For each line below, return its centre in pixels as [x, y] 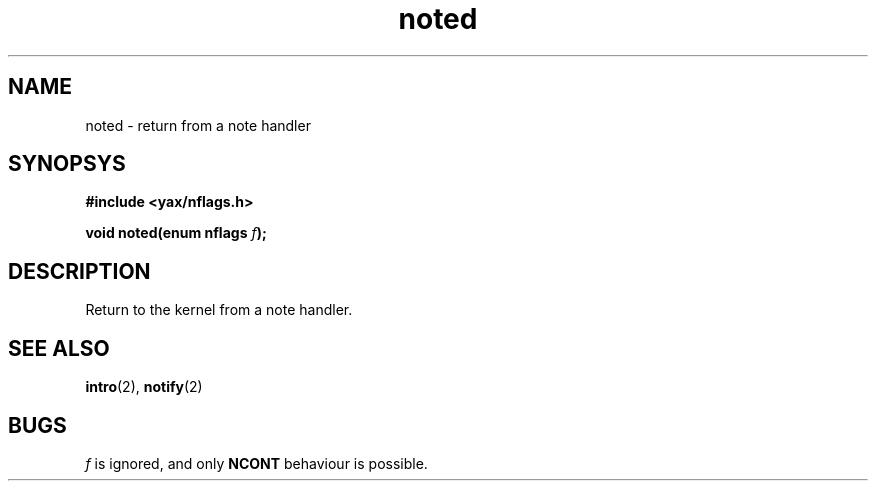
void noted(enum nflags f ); [176, 233]
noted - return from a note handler [198, 125]
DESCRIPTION [79, 271]
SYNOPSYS [67, 164]
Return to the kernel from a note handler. [219, 310]
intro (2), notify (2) [144, 387]
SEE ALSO [59, 348]
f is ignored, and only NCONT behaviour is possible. [256, 463]
